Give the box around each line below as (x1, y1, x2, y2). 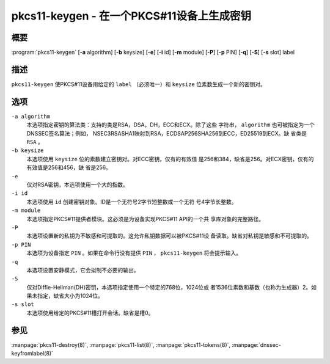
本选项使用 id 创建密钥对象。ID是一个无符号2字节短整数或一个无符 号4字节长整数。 (26, 198, 238, 205)
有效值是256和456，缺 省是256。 (26, 164, 112, 171)
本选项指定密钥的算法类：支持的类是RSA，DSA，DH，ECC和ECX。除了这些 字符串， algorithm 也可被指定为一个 (26, 121, 315, 128)
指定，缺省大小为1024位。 (37, 292, 103, 299)
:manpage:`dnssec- (231, 341, 281, 348)
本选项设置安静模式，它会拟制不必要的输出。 (26, 266, 139, 274)
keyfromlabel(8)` (11, 350, 53, 357)
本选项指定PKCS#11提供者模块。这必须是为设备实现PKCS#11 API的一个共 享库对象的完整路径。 (26, 215, 264, 222)
